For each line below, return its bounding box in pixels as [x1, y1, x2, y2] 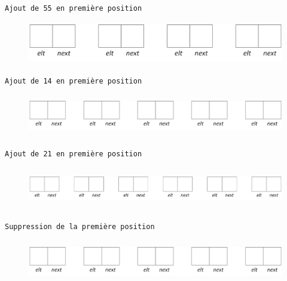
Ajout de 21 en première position [5, 150, 142, 159]
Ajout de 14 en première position [5, 77, 142, 86]
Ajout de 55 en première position [5, 4, 142, 13]
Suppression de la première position [5, 223, 155, 231]
